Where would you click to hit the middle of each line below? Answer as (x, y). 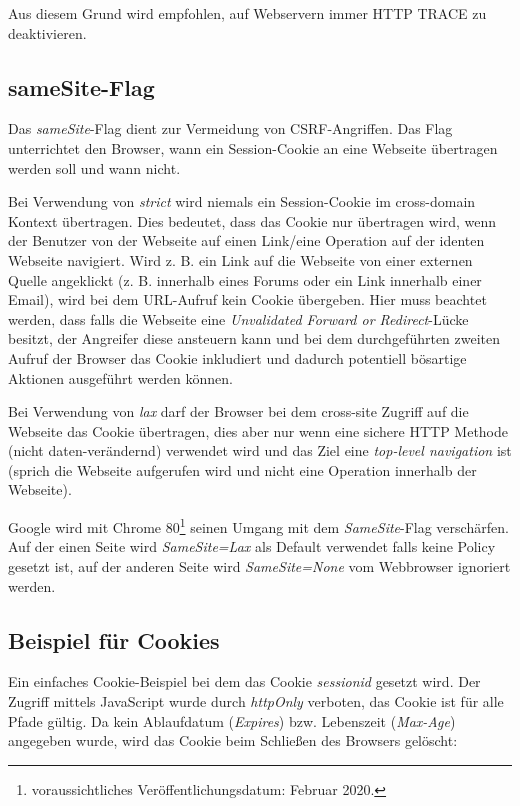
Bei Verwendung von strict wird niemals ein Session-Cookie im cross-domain (242, 201)
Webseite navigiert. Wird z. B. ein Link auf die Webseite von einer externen (240, 259)
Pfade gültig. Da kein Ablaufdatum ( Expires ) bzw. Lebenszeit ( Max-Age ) (232, 720)
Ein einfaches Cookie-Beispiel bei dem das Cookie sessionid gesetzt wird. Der (244, 681)
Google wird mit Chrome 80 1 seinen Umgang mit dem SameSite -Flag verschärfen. (258, 525)
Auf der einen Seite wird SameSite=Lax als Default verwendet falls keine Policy (252, 546)
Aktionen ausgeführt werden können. (120, 377)
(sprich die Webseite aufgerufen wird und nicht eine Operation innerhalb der (242, 469)
